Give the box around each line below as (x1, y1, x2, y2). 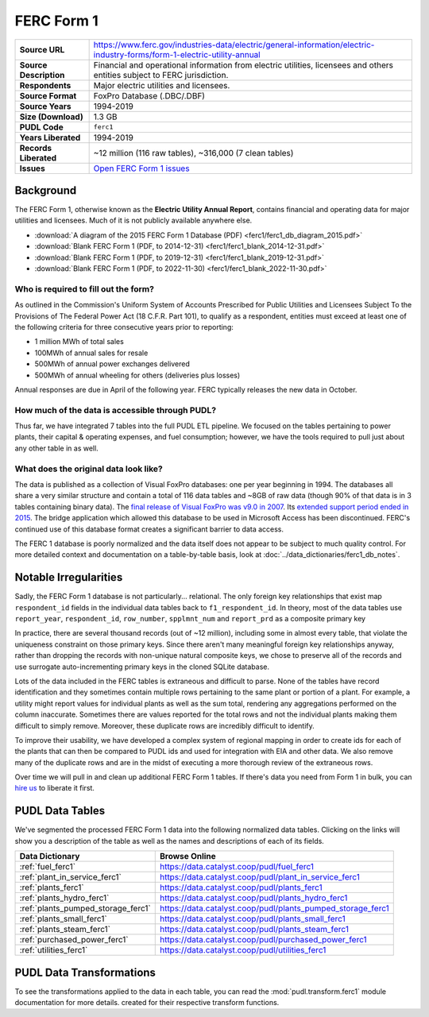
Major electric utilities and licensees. (93, 79, 230, 91)
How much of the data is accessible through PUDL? (14, 404, 217, 416)
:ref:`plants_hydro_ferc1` (19, 892, 110, 903)
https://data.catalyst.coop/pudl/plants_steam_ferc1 (159, 924, 350, 935)
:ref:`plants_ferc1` (19, 882, 84, 893)
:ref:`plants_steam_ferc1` (19, 924, 111, 935)
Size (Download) (19, 111, 83, 122)
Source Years (19, 100, 71, 111)
